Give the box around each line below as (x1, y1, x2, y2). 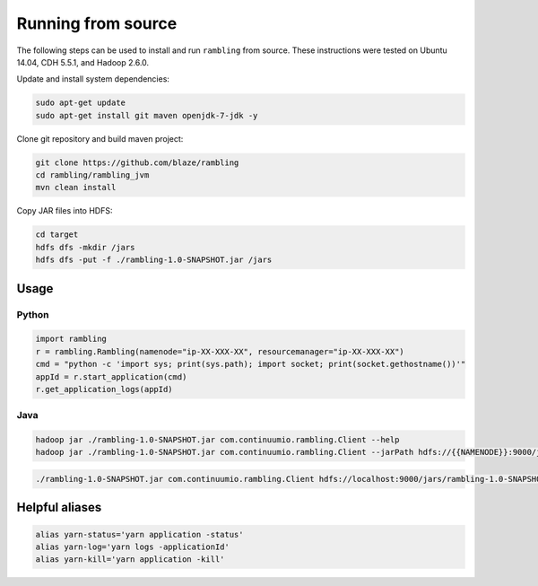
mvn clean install (35, 182, 117, 193)
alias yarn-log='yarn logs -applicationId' (35, 542, 230, 552)
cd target (35, 230, 79, 240)
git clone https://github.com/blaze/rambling (35, 157, 239, 168)
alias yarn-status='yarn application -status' (35, 529, 244, 539)
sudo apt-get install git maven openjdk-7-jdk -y (35, 110, 258, 120)
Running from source (16, 13, 178, 33)
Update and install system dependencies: (16, 74, 170, 84)
